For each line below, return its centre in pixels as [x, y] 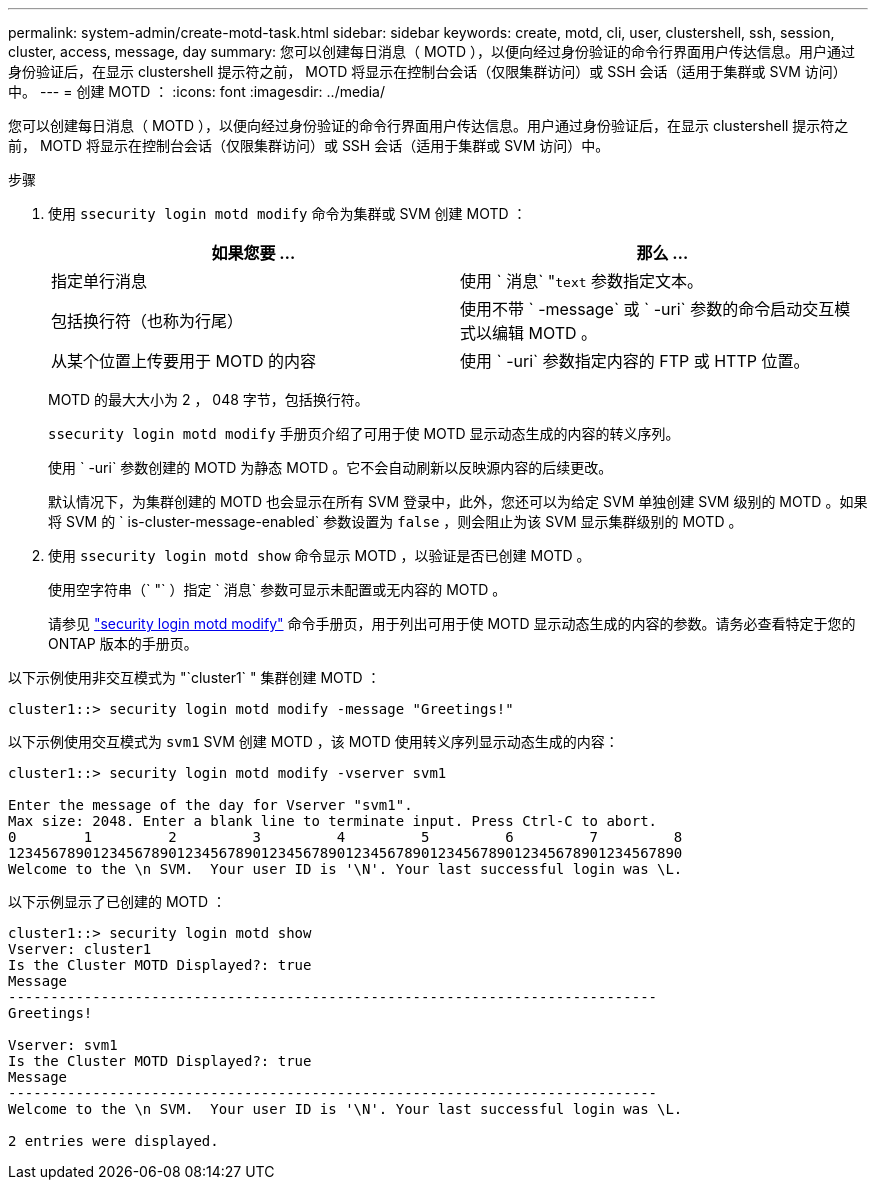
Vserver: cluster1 [80, 949]
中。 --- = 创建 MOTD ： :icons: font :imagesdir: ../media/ [196, 91]
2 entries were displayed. [113, 1141]
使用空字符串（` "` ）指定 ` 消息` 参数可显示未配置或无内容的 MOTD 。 [277, 589]
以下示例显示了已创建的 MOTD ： [117, 901]
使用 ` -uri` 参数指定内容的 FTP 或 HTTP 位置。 [635, 361]
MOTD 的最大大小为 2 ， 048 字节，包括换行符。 [208, 399]
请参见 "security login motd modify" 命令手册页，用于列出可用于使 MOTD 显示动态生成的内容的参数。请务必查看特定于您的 [452, 623]
